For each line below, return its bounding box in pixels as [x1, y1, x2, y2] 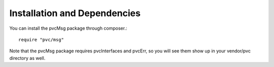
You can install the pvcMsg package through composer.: [9, 25, 127, 31]
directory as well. [9, 55, 46, 61]
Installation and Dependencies [9, 8, 141, 19]
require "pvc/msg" [18, 37, 64, 42]
